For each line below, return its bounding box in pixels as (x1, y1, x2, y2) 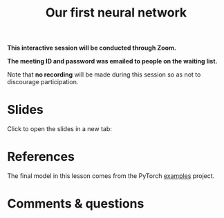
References (7, 149, 75, 165)
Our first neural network (45, 5, 187, 21)
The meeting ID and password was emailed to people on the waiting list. (7, 57, 218, 66)
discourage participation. (7, 78, 79, 86)
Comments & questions (7, 196, 144, 212)
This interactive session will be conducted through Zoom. (7, 43, 176, 52)
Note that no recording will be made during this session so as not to (7, 70, 201, 79)
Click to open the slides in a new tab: (7, 125, 113, 133)
